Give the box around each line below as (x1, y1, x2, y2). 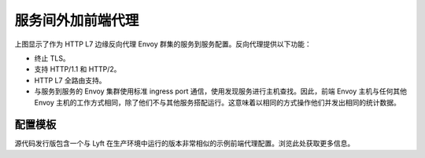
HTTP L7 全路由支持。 (34, 75, 106, 85)
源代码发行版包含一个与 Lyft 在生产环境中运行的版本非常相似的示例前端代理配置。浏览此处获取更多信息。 (14, 138, 355, 149)
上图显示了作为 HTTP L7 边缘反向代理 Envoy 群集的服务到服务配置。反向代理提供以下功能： (14, 39, 312, 49)
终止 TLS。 (34, 53, 70, 63)
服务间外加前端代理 (14, 12, 139, 29)
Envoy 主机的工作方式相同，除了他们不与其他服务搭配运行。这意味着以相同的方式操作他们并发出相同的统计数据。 (34, 97, 401, 107)
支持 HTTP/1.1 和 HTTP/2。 (34, 64, 121, 74)
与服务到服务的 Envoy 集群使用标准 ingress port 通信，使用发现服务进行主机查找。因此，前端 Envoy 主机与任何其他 (34, 86, 407, 96)
